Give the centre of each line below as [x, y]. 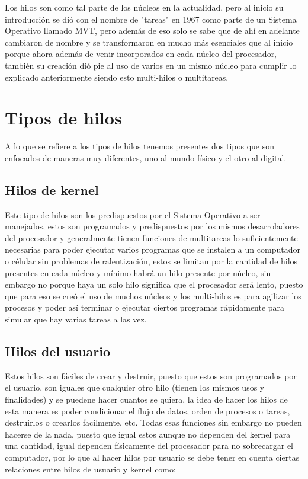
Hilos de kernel [52, 189]
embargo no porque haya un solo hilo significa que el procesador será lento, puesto [154, 284]
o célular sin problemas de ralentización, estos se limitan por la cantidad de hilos [151, 261]
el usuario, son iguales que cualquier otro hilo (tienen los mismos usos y [135, 387]
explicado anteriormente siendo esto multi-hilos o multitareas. [117, 77]
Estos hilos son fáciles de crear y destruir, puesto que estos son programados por [151, 376]
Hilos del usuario [58, 351]
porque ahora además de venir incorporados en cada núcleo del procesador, [141, 54]
